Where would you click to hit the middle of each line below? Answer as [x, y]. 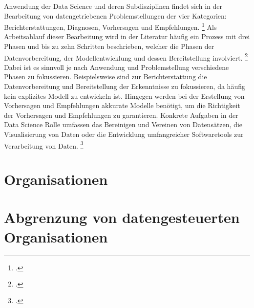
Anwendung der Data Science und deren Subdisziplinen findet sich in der [113, 6]
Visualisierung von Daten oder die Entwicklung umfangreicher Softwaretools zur [124, 134]
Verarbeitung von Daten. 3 [44, 145]
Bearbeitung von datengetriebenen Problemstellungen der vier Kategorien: [115, 15]
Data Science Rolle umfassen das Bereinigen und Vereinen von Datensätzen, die [123, 124]
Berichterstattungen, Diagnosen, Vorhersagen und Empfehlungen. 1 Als [110, 26]
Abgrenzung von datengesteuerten [122, 217]
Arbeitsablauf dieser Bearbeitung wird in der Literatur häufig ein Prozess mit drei [127, 36]
